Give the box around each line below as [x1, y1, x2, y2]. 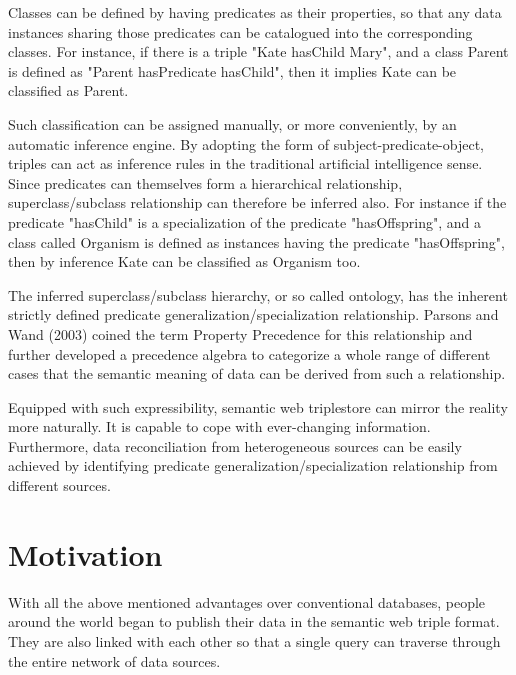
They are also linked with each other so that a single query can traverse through [8, 630, 501, 651]
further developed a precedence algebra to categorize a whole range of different [8, 343, 491, 364]
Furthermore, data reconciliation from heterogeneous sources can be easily [8, 435, 462, 456]
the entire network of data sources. [8, 650, 221, 671]
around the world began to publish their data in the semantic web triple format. [8, 611, 500, 632]
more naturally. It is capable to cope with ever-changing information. [8, 416, 431, 437]
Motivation [8, 533, 163, 574]
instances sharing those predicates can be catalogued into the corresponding [8, 21, 473, 42]
